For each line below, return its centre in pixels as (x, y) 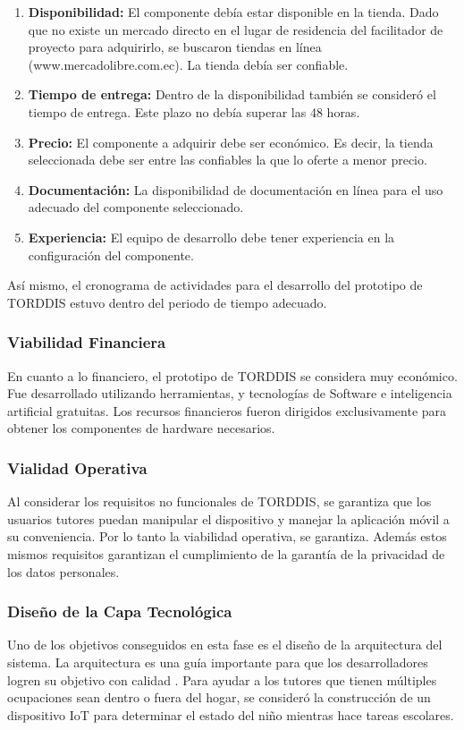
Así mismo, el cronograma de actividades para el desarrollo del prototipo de (215, 285)
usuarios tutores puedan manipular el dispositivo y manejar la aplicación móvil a (228, 518)
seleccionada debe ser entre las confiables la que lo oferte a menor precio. (228, 160)
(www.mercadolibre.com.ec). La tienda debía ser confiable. (188, 64)
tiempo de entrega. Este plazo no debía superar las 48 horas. (194, 111)
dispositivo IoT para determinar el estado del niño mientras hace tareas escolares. (231, 714)
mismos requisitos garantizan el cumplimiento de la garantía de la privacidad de (226, 553)
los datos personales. (63, 571)
